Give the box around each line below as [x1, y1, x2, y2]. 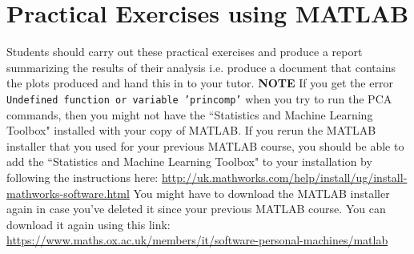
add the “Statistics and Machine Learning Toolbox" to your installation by [6, 153, 372, 170]
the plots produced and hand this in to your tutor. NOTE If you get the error [6, 75, 393, 91]
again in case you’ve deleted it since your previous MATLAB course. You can [6, 200, 386, 217]
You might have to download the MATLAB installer [133, 184, 390, 201]
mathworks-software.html [6, 184, 130, 201]
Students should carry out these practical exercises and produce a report [6, 43, 363, 60]
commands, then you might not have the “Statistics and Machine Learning [6, 106, 373, 123]
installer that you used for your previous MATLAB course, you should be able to [6, 137, 404, 154]
